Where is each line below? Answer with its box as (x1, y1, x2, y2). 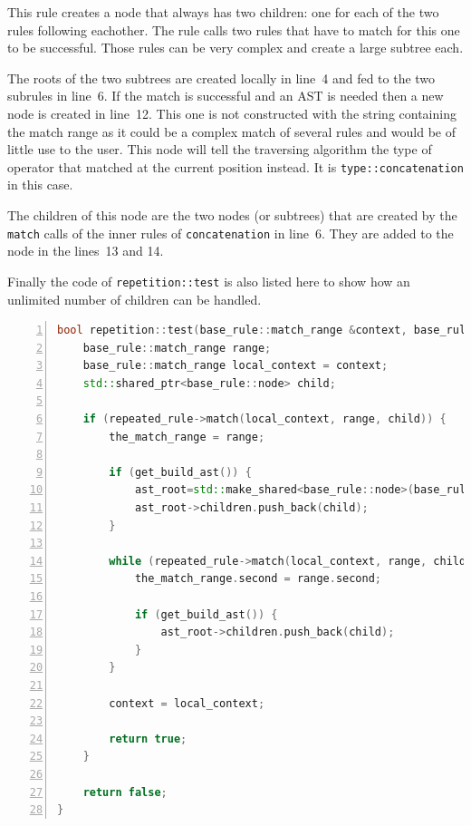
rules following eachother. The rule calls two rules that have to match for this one (7, 20, 460, 39)
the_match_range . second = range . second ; (134, 572, 382, 586)
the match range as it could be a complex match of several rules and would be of (7, 121, 456, 141)
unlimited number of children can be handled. (7, 289, 262, 308)
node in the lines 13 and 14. (7, 241, 164, 260)
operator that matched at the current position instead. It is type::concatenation (7, 157, 464, 176)
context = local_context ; (109, 696, 265, 710)
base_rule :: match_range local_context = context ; (82, 359, 389, 373)
